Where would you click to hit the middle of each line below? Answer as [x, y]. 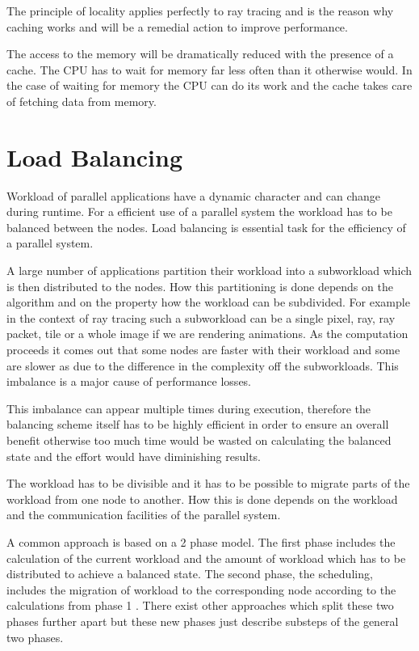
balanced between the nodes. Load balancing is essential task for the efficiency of [206, 227]
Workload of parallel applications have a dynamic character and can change [194, 195]
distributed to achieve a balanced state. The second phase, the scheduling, [190, 574]
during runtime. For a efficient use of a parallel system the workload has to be [199, 211]
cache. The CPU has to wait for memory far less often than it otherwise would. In [209, 69]
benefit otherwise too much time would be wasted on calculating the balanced [199, 440]
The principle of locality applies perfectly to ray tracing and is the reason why [200, 11]
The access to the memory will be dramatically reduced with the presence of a [200, 54]
